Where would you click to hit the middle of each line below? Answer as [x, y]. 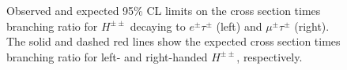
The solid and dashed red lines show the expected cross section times [173, 41]
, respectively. [270, 56]
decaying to [158, 26]
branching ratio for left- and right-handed [107, 56]
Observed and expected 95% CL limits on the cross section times [164, 10]
